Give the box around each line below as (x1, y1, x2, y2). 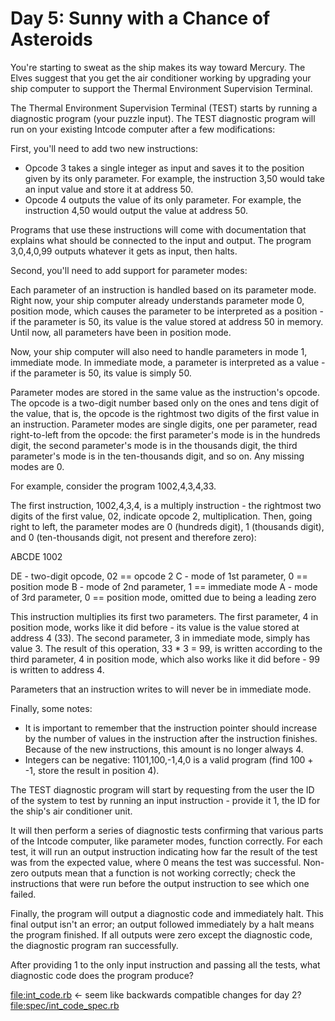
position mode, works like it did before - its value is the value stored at (10, 621, 300, 633)
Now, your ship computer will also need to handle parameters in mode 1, (10, 345, 308, 357)
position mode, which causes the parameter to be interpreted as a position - (10, 305, 324, 317)
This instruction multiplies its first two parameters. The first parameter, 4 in (10, 610, 319, 622)
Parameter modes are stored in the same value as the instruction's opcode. (10, 386, 321, 398)
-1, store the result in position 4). (24, 764, 160, 776)
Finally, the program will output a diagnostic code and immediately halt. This (10, 907, 324, 919)
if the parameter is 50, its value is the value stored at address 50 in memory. (10, 315, 324, 327)
